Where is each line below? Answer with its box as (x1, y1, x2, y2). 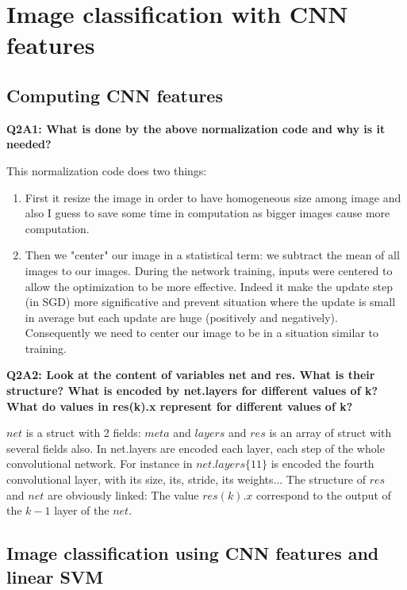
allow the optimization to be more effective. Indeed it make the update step (25, 278, 394, 294)
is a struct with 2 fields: (25, 424, 141, 441)
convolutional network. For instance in (6, 455, 193, 472)
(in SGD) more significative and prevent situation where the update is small (25, 293, 396, 310)
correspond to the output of (256, 486, 391, 503)
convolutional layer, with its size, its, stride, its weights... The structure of (6, 471, 366, 488)
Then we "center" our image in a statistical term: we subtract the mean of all (25, 247, 400, 263)
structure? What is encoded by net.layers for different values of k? (6, 382, 378, 399)
